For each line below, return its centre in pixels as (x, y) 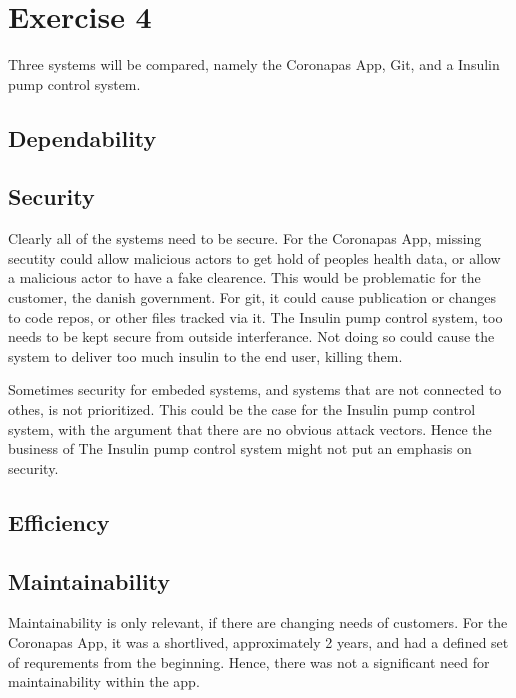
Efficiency (59, 521)
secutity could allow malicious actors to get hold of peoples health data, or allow (254, 257)
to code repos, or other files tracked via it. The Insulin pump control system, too (255, 316)
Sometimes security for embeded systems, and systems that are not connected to (255, 389)
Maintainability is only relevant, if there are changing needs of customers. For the (258, 622)
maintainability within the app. (104, 681)
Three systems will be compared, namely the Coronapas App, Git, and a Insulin (254, 64)
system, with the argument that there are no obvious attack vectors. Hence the (250, 428)
